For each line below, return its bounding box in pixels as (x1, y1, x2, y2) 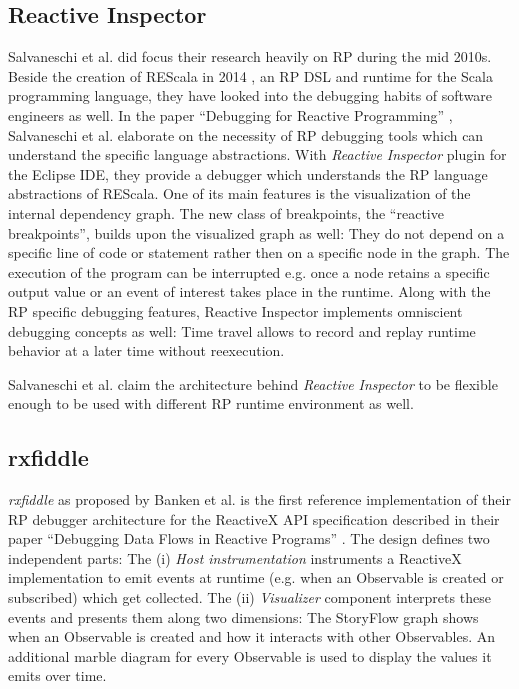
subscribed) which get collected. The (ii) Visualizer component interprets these (8, 587, 491, 608)
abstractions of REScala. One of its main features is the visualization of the (8, 183, 471, 204)
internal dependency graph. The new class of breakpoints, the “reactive (8, 202, 444, 223)
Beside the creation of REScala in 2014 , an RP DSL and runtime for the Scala (8, 65, 493, 86)
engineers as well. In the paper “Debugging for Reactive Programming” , (8, 104, 453, 125)
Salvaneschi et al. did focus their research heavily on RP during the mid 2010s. (8, 46, 492, 67)
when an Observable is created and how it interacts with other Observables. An (8, 626, 496, 647)
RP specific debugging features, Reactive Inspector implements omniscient (8, 300, 463, 321)
